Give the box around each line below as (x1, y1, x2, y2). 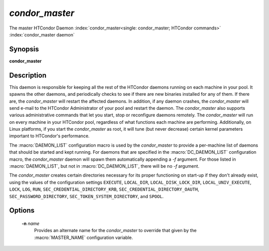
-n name (21, 221, 40, 227)
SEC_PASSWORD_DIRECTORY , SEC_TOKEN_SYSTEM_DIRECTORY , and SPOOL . (9, 193, 164, 199)
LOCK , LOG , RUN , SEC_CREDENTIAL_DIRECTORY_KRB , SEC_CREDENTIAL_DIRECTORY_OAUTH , (9, 186, 199, 192)
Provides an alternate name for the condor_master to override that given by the (34, 228, 197, 234)
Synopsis (9, 45, 39, 53)
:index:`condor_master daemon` (9, 31, 75, 37)
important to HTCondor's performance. (9, 133, 90, 139)
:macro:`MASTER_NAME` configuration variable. (34, 235, 133, 241)
